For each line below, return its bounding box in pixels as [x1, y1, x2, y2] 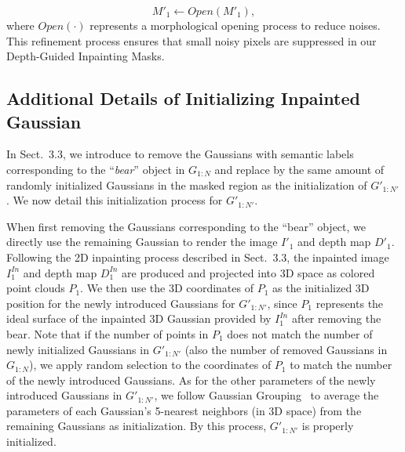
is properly [301, 418, 354, 434]
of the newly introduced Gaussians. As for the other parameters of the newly [6, 371, 376, 388]
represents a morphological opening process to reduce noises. [89, 17, 381, 33]
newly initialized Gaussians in [6, 341, 149, 357]
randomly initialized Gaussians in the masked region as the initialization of [6, 176, 367, 193]
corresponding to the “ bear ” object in [6, 161, 185, 177]
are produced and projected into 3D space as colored [122, 264, 375, 280]
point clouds [6, 280, 65, 296]
